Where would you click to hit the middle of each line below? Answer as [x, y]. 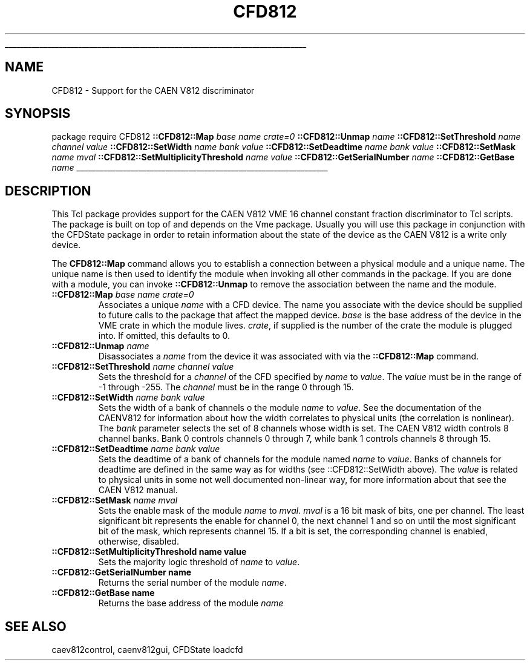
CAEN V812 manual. [138, 490]
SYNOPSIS [38, 114]
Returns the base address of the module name [191, 603]
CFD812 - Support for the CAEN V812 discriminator [153, 90]
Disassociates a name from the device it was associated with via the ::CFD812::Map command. [289, 356]
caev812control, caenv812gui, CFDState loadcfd [147, 650]
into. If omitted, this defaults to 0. [164, 336]
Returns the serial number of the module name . [192, 583]
